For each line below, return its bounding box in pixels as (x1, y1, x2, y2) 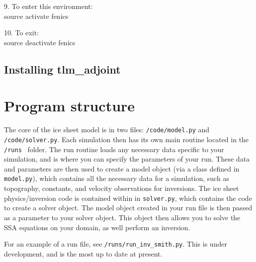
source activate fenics (4, 10, 69, 21)
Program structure (4, 95, 135, 116)
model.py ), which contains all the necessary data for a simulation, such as (4, 173, 229, 183)
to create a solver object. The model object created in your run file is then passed (4, 202, 253, 213)
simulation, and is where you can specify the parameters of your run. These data (4, 154, 250, 164)
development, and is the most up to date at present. (4, 248, 163, 259)
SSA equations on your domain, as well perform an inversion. (4, 222, 190, 232)
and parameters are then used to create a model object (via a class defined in (4, 163, 240, 174)
